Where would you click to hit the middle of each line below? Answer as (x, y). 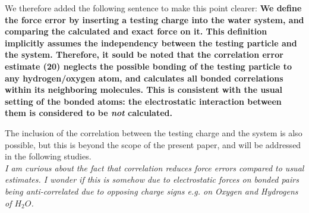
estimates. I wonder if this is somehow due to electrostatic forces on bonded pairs (152, 179)
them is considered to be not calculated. (89, 113)
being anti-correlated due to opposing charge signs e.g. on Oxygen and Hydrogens (152, 191)
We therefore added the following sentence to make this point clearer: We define (153, 8)
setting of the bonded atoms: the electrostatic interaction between (143, 101)
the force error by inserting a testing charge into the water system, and (154, 19)
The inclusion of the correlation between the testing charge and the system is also (154, 132)
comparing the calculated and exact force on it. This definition (136, 31)
